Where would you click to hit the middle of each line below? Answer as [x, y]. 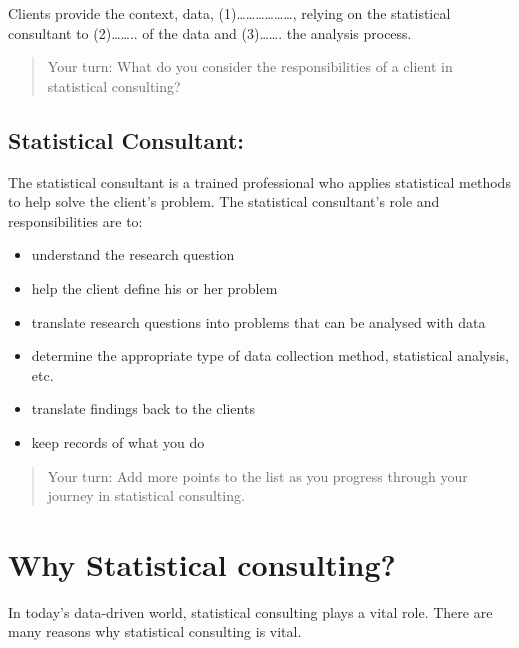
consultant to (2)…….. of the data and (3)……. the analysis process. [210, 32]
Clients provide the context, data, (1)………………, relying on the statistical [229, 13]
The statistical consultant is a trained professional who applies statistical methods [259, 181]
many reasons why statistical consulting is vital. [155, 631]
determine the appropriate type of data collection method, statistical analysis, [270, 355]
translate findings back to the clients [143, 408]
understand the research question [133, 254]
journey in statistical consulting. [146, 495]
